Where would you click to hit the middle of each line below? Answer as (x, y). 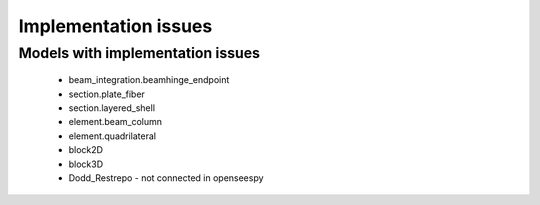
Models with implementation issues (139, 53)
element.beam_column (115, 122)
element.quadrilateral (112, 136)
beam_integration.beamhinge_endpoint (149, 80)
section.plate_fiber (106, 94)
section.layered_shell (111, 107)
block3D (86, 164)
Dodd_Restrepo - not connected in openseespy (166, 177)
